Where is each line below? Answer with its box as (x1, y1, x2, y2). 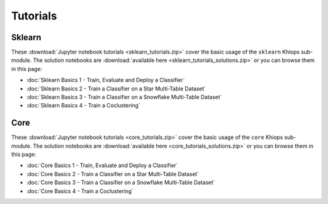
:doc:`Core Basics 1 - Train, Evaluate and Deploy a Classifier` (26, 161, 179, 169)
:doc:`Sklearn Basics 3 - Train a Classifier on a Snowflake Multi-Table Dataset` (26, 93, 222, 101)
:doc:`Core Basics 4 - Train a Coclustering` (26, 187, 134, 194)
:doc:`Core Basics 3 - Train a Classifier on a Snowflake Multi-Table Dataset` (26, 179, 215, 186)
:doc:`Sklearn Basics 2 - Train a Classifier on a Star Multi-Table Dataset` (26, 85, 206, 92)
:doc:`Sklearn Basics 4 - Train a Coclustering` (26, 102, 141, 109)
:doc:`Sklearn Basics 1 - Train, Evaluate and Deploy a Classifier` (26, 76, 185, 84)
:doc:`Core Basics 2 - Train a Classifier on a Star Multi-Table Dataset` (26, 170, 199, 177)
